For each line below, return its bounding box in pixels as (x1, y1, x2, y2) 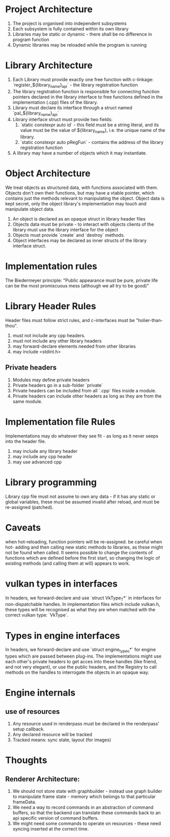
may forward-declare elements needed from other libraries (12, 343, 136, 349)
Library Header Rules (5, 301, 96, 312)
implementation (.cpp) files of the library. (12, 99, 98, 105)
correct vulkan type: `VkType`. (5, 612, 69, 618)
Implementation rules (5, 261, 97, 272)
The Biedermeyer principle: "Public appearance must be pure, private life (5, 277, 158, 283)
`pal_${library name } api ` (12, 110, 59, 117)
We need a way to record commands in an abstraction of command (12, 805, 154, 811)
